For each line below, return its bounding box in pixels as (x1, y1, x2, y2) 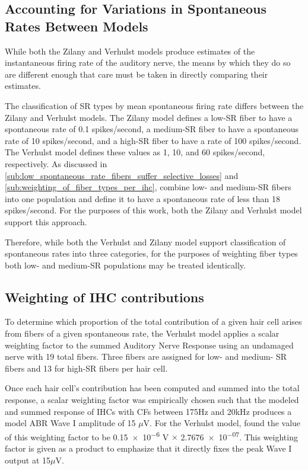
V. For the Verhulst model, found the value (143, 417, 301, 429)
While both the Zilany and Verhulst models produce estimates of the (5, 44, 255, 57)
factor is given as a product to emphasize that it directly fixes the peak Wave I (5, 442, 292, 455)
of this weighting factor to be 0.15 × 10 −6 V (5, 429, 169, 443)
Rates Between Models (5, 17, 148, 35)
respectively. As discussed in (5, 157, 107, 170)
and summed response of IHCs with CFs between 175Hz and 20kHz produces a (5, 405, 292, 417)
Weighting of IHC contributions (5, 287, 204, 306)
